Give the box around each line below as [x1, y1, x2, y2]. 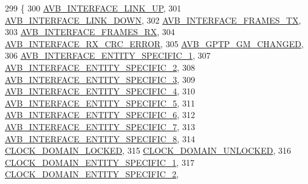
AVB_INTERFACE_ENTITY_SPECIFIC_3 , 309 [5, 73, 195, 85]
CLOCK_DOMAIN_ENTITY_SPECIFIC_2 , [5, 168, 179, 180]
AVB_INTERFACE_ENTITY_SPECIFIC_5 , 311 [5, 96, 195, 109]
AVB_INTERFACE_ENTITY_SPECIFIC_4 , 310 [5, 85, 195, 97]
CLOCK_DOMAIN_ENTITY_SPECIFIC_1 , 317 [5, 156, 194, 168]
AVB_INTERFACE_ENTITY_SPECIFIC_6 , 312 [5, 108, 195, 121]
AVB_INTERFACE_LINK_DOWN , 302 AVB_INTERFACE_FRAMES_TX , [5, 13, 301, 26]
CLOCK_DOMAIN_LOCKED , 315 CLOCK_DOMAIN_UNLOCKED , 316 [5, 144, 291, 157]
